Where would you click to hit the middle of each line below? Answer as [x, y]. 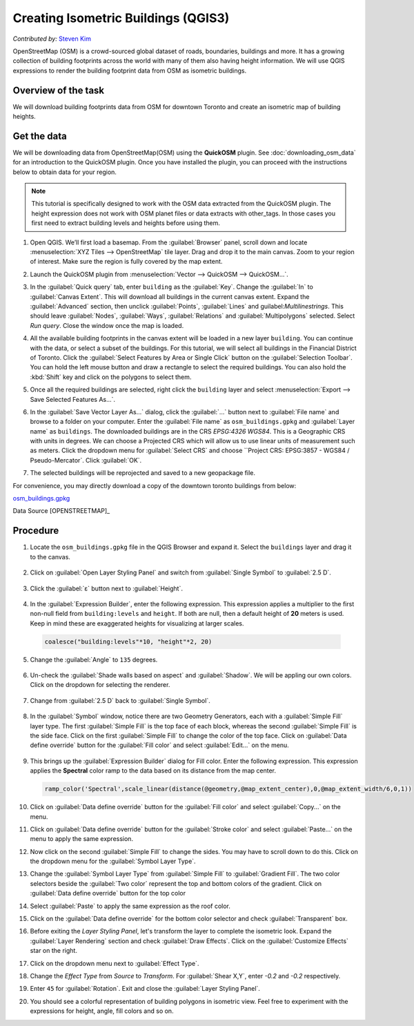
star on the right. [53, 951]
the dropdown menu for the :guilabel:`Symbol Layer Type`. [113, 861]
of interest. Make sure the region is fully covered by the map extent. [126, 262]
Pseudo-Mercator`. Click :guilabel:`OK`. [86, 460]
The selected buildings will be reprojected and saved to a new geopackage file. [142, 473]
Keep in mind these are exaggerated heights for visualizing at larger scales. [137, 623]
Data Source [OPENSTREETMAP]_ [61, 511]
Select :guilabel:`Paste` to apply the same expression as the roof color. [130, 906]
